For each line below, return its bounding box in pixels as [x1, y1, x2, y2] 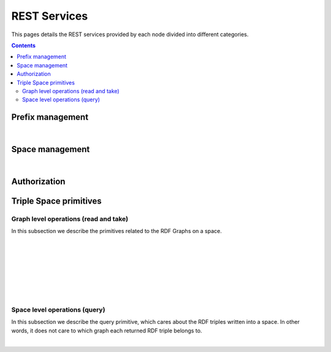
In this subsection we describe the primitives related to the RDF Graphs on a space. [11, 228, 222, 235]
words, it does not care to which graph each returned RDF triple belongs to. [11, 327, 202, 334]
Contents [11, 42, 36, 49]
